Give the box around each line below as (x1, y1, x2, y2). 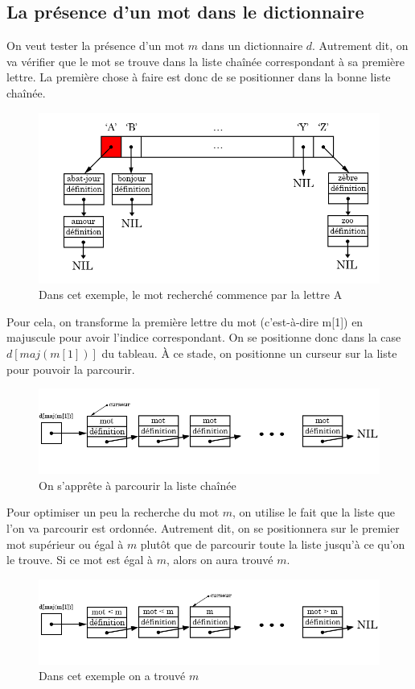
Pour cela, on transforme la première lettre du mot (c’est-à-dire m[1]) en (6, 313, 364, 330)
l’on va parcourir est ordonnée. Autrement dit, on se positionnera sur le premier (6, 519, 400, 536)
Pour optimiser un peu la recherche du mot (6, 504, 220, 521)
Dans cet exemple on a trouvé (39, 667, 186, 684)
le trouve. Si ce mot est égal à (6, 551, 154, 568)
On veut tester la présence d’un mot (6, 37, 185, 54)
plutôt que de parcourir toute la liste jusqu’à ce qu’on (140, 535, 405, 552)
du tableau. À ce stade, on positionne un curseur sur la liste (101, 344, 397, 361)
